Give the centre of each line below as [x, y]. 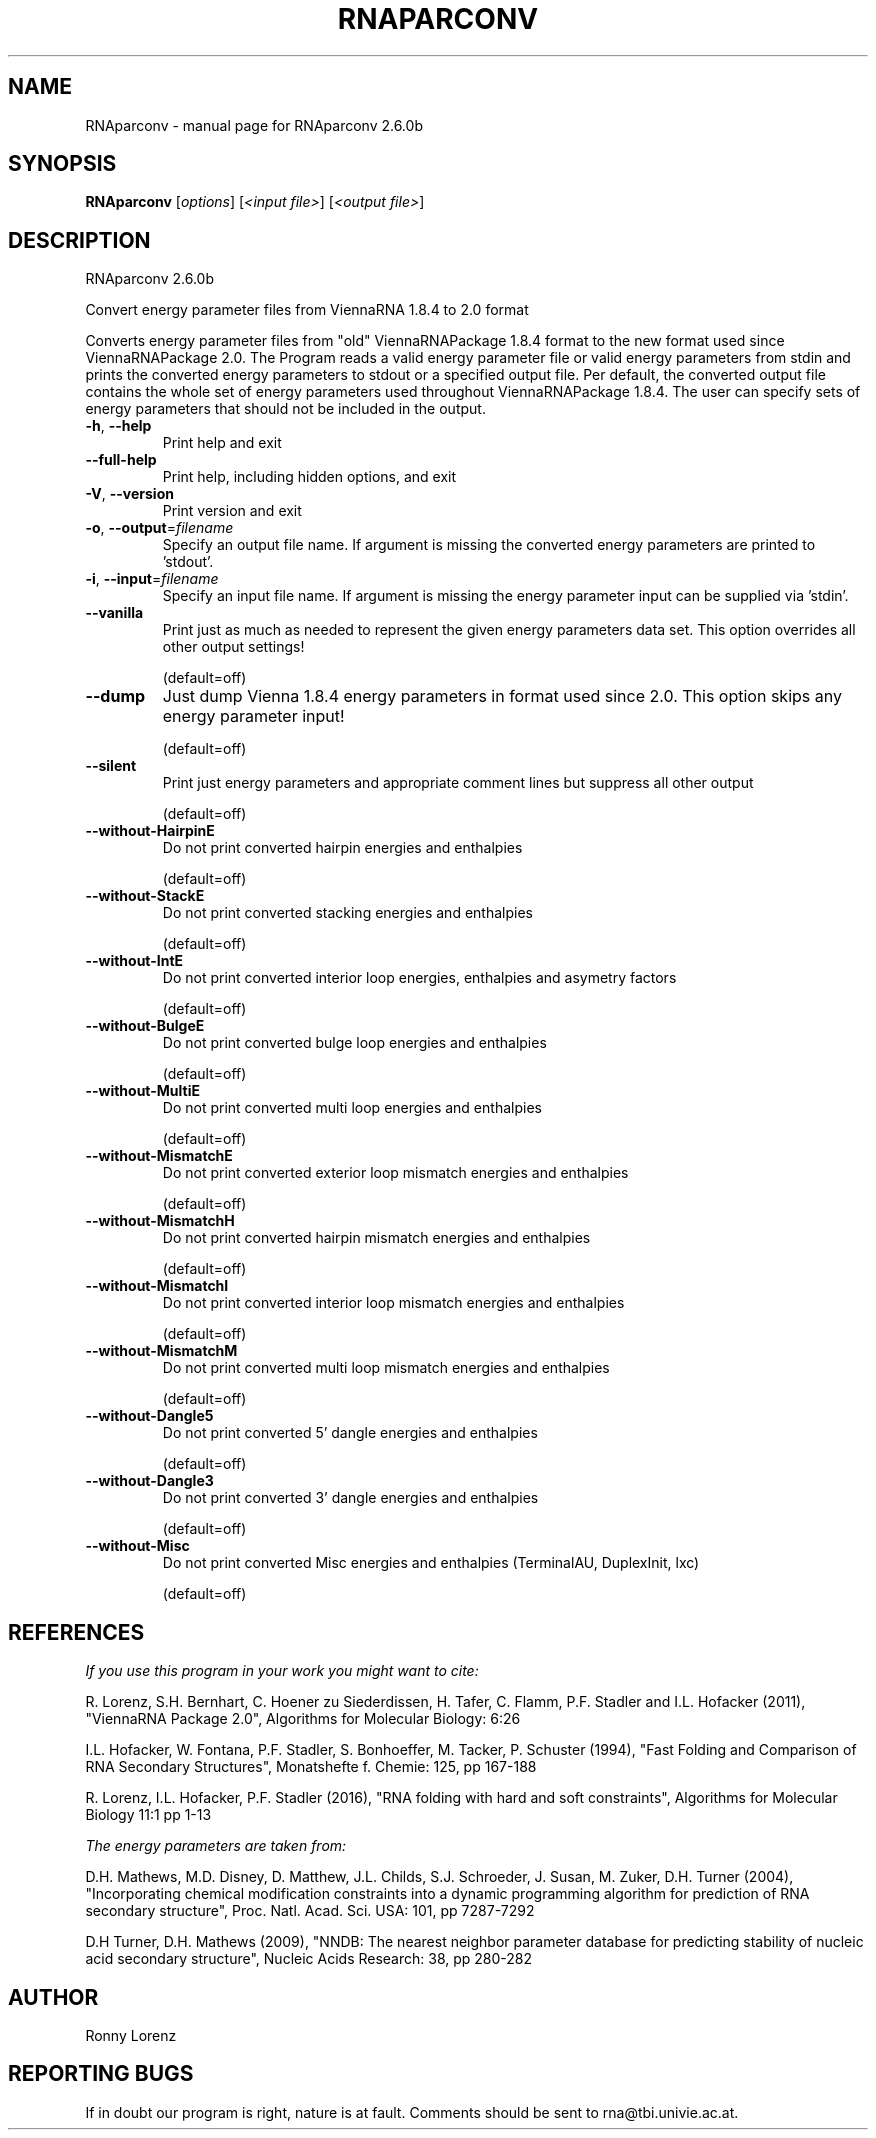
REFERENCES [76, 1632]
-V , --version [129, 494]
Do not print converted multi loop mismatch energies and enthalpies [386, 1368]
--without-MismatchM [161, 1351]
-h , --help [118, 426]
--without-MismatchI [157, 1286]
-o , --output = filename [159, 528]
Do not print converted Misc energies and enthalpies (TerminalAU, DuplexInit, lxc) [431, 1563]
